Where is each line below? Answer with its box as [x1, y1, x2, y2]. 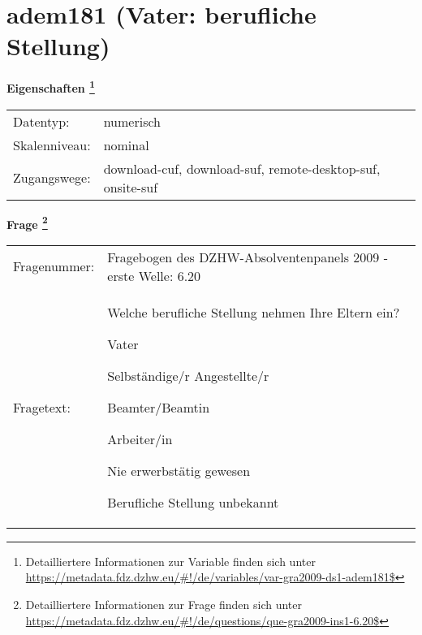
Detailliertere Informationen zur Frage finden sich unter [25, 596, 303, 612]
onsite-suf [103, 177, 158, 197]
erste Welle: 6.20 [107, 266, 201, 285]
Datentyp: [13, 111, 70, 131]
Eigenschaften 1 [6, 77, 95, 96]
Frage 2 [6, 213, 48, 232]
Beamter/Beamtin [107, 397, 210, 417]
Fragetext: [13, 397, 71, 417]
